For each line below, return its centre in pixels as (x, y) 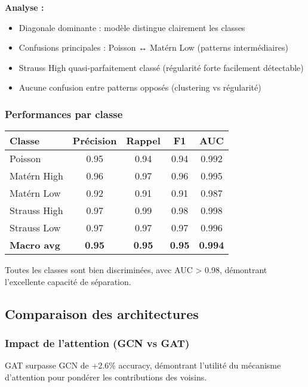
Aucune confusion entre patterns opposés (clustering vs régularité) (140, 87)
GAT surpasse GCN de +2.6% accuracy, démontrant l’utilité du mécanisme (143, 365)
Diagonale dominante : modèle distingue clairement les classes (132, 27)
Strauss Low (35, 228)
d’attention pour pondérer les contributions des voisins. (106, 377)
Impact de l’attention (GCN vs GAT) (97, 343)
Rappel (143, 141)
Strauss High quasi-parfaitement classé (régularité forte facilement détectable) (161, 67)
